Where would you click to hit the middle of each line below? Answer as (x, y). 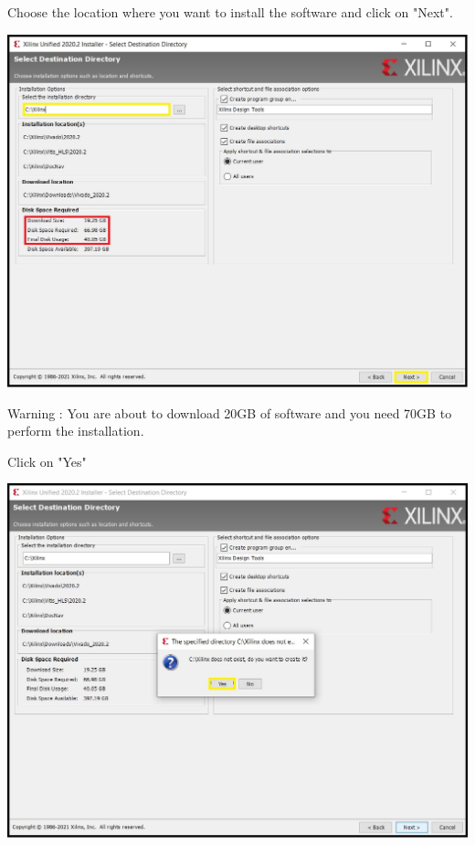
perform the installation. (76, 431)
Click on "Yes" (47, 461)
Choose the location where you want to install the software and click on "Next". (230, 12)
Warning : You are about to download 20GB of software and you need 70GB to (230, 412)
